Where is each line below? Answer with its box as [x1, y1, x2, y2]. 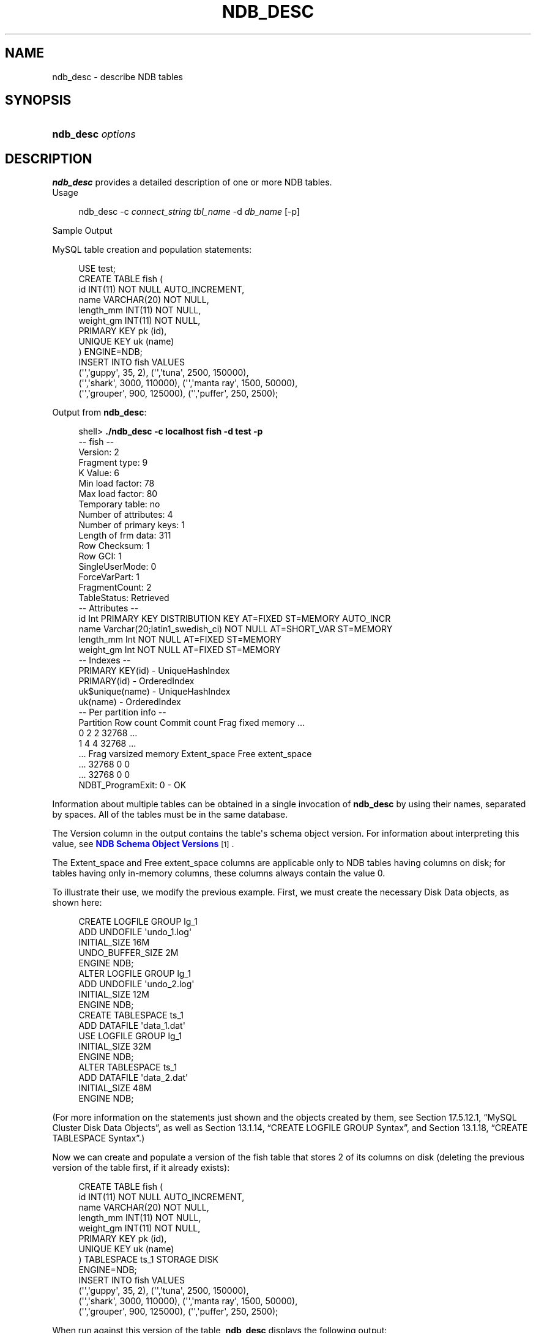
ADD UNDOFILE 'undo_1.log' [78, 927, 192, 938]
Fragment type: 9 [78, 457, 148, 468]
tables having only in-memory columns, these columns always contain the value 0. [52, 868, 385, 879]
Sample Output [52, 225, 113, 236]
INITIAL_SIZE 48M [78, 1083, 152, 1094]
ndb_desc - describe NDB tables [52, 71, 183, 82]
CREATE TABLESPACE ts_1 [78, 1010, 184, 1021]
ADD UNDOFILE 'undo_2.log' [78, 979, 195, 990]
